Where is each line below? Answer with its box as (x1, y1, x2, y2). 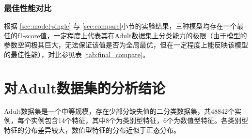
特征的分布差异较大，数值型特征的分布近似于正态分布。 (4, 124, 180, 135)
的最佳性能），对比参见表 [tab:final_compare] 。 (4, 49, 149, 59)
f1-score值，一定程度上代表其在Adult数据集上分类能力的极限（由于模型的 (17, 30, 247, 40)
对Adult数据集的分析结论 (4, 77, 165, 97)
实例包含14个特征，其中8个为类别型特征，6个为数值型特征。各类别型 (31, 115, 248, 125)
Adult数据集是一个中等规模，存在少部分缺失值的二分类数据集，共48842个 (4, 106, 235, 116)
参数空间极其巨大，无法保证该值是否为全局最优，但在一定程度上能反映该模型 (4, 40, 248, 50)
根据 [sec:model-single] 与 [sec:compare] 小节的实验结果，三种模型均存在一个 (4, 21, 237, 31)
